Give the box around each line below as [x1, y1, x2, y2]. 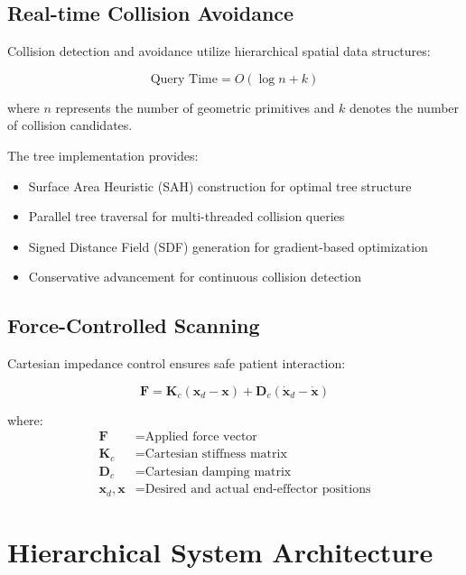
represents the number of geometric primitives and [55, 97, 335, 116]
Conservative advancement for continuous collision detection [28, 267, 361, 286]
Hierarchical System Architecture [7, 533, 433, 570]
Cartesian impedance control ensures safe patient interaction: [7, 354, 346, 373]
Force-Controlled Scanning [7, 311, 260, 339]
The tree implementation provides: [7, 145, 199, 164]
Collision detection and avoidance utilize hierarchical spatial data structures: [7, 42, 431, 60]
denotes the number [349, 97, 460, 116]
